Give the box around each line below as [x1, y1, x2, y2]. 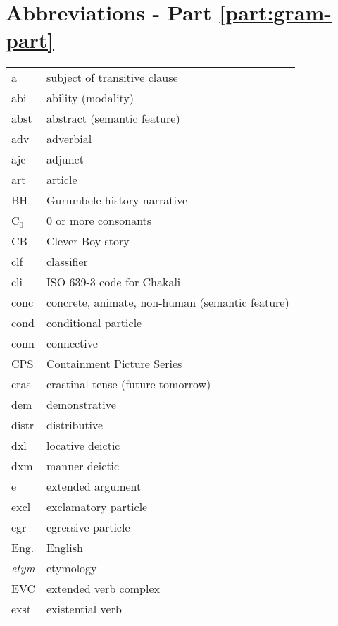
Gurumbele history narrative [46, 192, 187, 209]
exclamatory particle [46, 498, 148, 515]
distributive [46, 417, 104, 434]
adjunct [46, 151, 84, 168]
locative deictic [46, 437, 120, 454]
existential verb [46, 601, 122, 618]
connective [46, 335, 98, 352]
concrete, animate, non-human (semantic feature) [46, 294, 289, 311]
